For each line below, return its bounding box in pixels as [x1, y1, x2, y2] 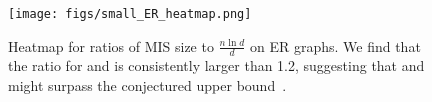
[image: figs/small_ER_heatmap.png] [8, 7, 252, 21]
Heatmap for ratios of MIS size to [8, 35, 214, 56]
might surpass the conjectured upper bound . [8, 75, 287, 96]
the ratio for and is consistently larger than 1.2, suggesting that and [8, 55, 425, 76]
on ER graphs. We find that [249, 35, 421, 56]
